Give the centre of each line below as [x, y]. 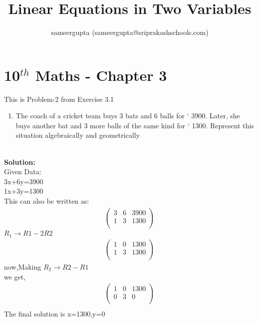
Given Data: [23, 171]
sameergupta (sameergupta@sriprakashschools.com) [130, 32]
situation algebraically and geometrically [78, 135]
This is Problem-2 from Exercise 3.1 [59, 99]
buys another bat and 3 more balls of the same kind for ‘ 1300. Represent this [135, 125]
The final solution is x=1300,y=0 [55, 314]
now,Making [23, 266]
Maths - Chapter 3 [101, 75]
